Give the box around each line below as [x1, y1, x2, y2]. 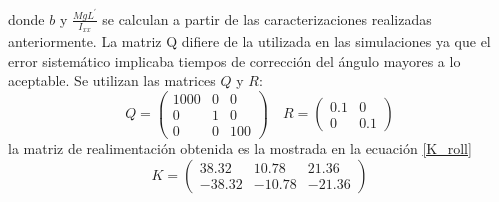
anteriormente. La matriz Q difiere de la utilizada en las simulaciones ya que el [8, 31, 491, 52]
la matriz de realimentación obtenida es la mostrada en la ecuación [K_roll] [8, 138, 472, 159]
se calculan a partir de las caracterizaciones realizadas [102, 8, 432, 29]
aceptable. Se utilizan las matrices [8, 70, 216, 91]
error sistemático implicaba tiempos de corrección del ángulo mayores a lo [8, 50, 461, 71]
